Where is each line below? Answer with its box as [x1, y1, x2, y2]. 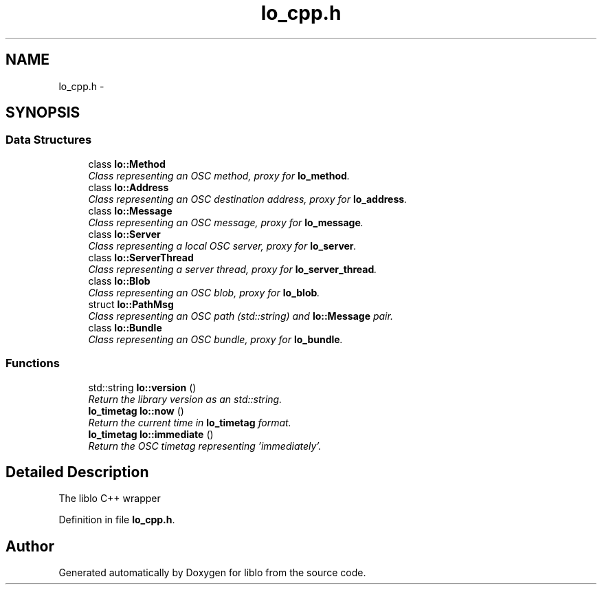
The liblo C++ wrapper [58, 492, 161, 505]
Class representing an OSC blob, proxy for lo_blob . [88, 286, 320, 298]
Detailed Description [5, 463, 149, 481]
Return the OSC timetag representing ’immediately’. [88, 439, 322, 452]
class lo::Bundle [88, 321, 162, 334]
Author [5, 537, 54, 555]
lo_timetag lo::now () [88, 404, 184, 417]
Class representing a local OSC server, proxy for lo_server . [88, 239, 357, 252]
